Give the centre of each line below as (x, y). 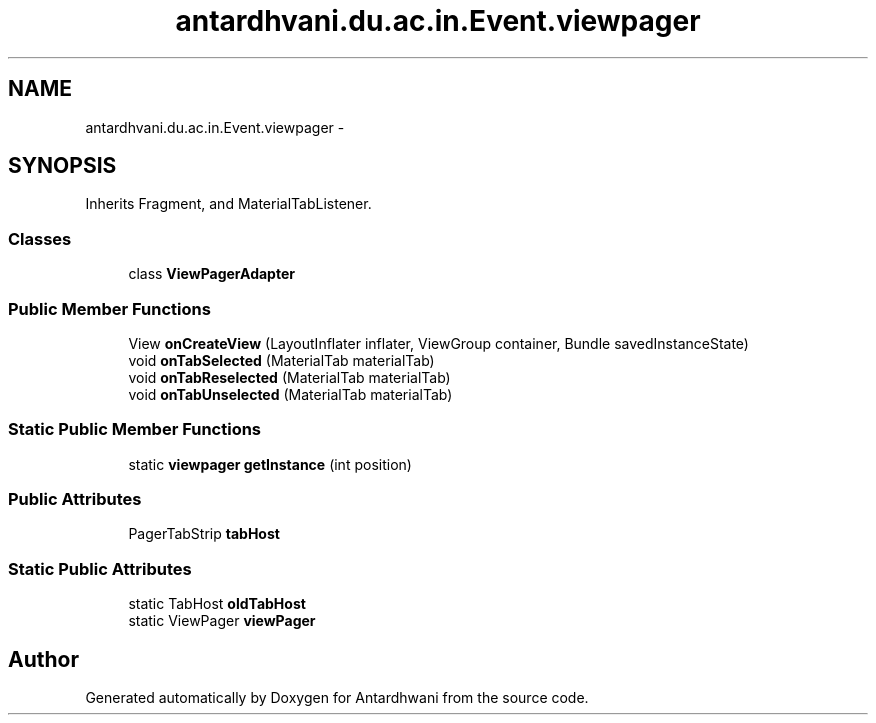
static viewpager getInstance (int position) (270, 464)
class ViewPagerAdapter (211, 274)
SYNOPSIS (62, 166)
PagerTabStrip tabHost (204, 534)
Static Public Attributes (100, 568)
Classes (40, 238)
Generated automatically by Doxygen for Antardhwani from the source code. (337, 698)
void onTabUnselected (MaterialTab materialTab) (290, 394)
